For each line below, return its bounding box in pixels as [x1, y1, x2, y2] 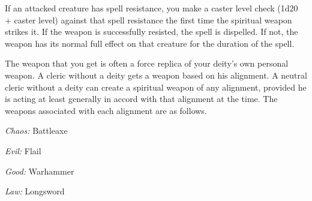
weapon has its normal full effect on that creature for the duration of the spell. [5, 37, 295, 49]
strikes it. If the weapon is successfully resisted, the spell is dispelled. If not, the [5, 25, 298, 38]
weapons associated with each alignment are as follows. [5, 104, 207, 116]
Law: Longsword [5, 185, 65, 197]
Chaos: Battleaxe [5, 124, 68, 137]
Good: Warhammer [5, 164, 74, 177]
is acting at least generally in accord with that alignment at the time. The [5, 92, 278, 105]
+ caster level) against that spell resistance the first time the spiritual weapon [5, 13, 292, 26]
